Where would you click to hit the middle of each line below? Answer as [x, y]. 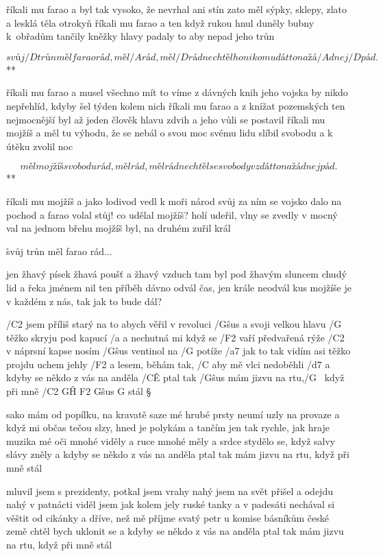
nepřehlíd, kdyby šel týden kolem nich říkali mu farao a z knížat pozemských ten [176, 105]
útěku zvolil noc [40, 146]
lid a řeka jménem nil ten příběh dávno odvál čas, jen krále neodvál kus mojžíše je [179, 287]
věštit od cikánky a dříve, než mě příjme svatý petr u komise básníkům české [168, 517]
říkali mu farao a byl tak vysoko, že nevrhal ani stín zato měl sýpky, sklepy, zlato [177, 9]
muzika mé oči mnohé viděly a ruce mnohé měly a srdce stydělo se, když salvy [171, 440]
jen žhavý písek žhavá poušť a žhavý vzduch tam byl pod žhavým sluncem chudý [176, 274]
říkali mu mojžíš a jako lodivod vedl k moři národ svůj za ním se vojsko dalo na [174, 201]
